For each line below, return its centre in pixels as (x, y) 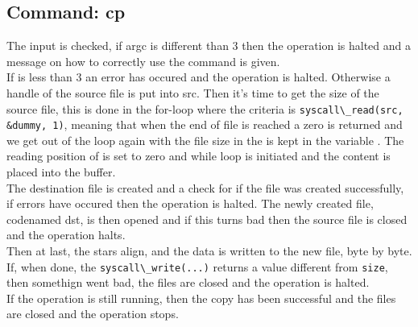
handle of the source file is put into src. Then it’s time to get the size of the (193, 92)
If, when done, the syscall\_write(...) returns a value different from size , (197, 266)
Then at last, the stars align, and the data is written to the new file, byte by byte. (209, 251)
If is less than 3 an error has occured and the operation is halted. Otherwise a (199, 77)
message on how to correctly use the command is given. (143, 61)
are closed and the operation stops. (93, 314)
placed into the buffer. (61, 172)
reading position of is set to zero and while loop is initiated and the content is (199, 156)
